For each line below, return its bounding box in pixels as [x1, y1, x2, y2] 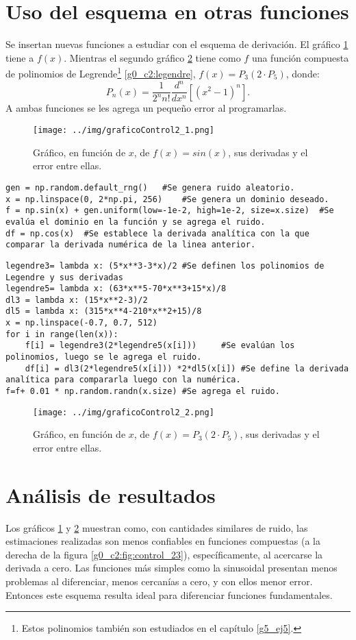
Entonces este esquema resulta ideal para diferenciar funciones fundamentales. [5, 587, 333, 602]
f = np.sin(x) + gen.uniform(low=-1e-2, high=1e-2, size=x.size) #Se [5, 206, 334, 216]
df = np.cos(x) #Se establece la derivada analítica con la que [5, 228, 309, 238]
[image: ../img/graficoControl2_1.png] [33, 125, 214, 136]
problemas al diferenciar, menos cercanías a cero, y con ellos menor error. [5, 574, 313, 589]
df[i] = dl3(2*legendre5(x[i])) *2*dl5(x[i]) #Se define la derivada [25, 363, 349, 373]
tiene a [5, 50, 34, 64]
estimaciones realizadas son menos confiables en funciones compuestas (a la [5, 534, 320, 548]
